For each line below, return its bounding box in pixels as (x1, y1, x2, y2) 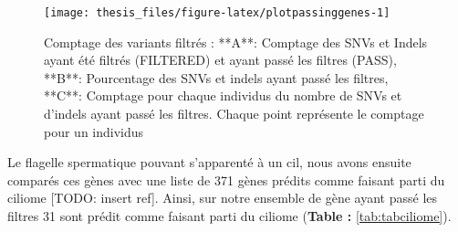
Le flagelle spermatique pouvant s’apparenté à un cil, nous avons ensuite (7, 153, 411, 172)
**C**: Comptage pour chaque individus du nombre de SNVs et (44, 86, 402, 105)
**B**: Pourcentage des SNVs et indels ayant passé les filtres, (44, 68, 389, 87)
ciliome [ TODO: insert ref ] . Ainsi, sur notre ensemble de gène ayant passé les (7, 188, 438, 207)
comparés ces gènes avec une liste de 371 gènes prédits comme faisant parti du (7, 170, 445, 189)
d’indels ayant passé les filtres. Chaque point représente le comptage (44, 104, 424, 123)
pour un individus (44, 121, 144, 141)
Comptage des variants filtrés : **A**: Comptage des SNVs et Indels (44, 32, 428, 51)
